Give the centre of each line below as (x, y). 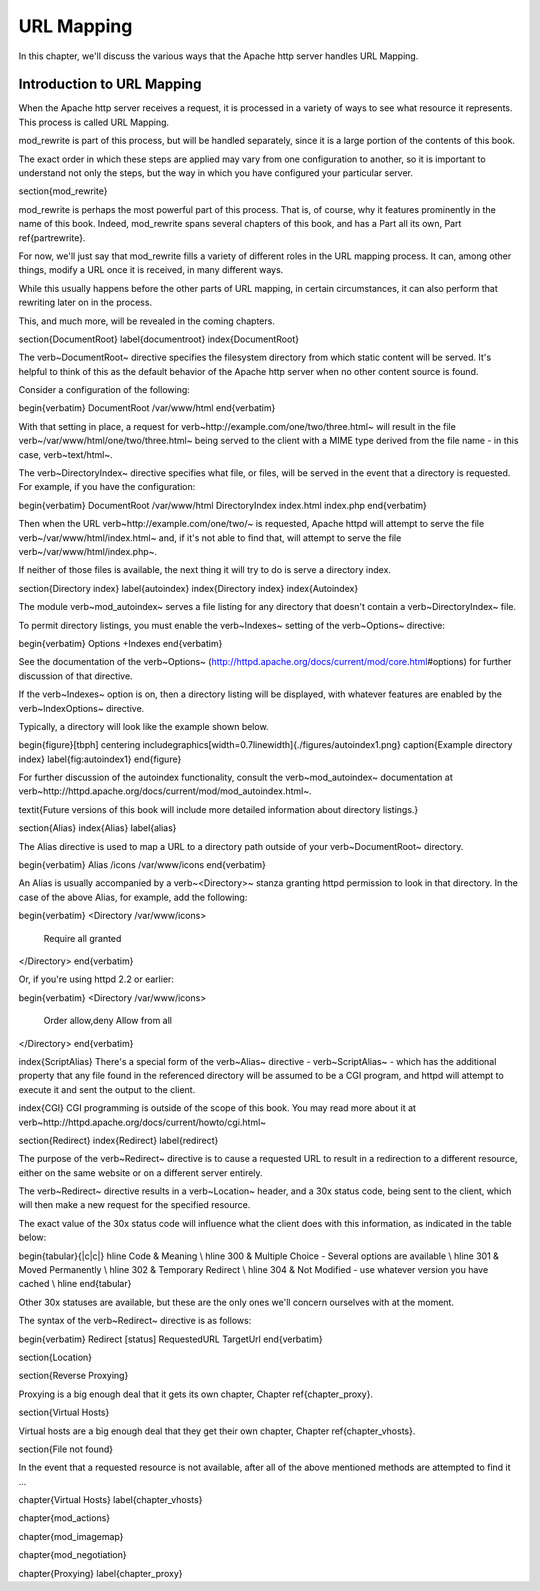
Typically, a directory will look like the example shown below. (143, 726)
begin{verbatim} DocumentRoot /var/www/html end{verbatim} (147, 408)
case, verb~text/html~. (66, 454)
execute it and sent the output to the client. (107, 1089)
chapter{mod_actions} (64, 1518)
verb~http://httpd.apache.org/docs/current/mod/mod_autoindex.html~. (165, 791)
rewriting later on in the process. (85, 302)
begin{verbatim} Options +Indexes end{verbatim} (120, 643)
